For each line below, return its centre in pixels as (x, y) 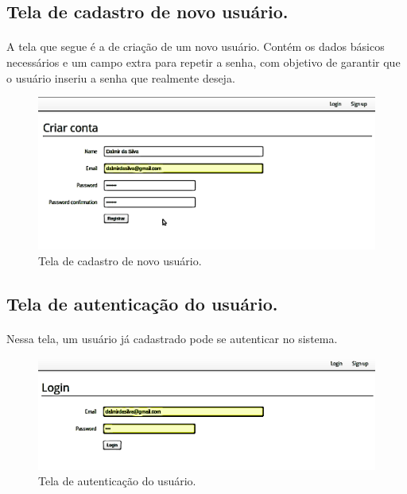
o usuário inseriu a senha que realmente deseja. (121, 77)
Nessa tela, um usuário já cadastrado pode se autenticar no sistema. (172, 338)
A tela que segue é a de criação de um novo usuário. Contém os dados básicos (196, 46)
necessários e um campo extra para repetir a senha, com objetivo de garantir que (203, 62)
